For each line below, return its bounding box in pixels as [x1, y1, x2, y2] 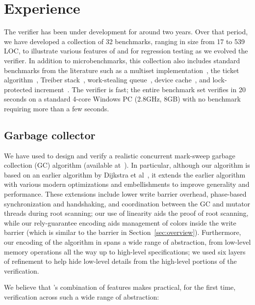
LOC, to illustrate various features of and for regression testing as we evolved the [4, 46, 248, 56]
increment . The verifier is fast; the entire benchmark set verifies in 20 [34, 84, 246, 94]
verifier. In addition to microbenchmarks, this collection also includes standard [4, 55, 240, 65]
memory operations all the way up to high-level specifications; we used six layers [4, 246, 246, 256]
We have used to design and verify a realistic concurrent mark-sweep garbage [4, 150, 235, 160]
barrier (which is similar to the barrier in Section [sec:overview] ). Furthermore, [4, 227, 241, 237]
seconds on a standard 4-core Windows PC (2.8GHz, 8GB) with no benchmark [4, 94, 241, 104]
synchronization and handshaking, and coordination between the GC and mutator [4, 198, 251, 208]
